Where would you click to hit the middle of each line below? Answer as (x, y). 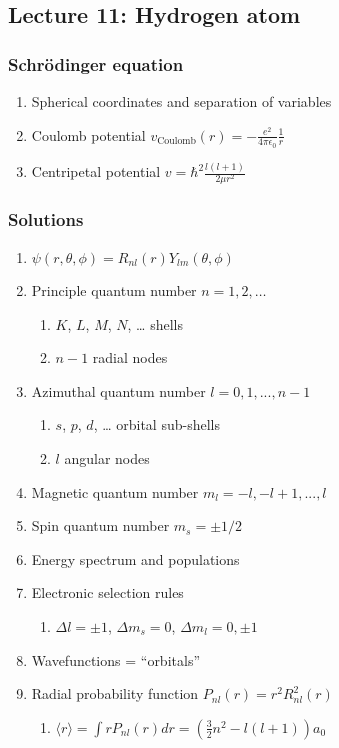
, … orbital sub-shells (156, 424)
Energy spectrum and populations (135, 558)
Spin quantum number (100, 525)
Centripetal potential (96, 171)
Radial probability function (115, 693)
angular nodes (107, 458)
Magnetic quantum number (115, 491)
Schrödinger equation (96, 63)
